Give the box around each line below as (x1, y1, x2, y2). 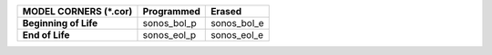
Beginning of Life (22, 17, 98, 29)
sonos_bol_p (142, 17, 198, 29)
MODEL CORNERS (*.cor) (22, 5, 133, 17)
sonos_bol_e (210, 17, 264, 29)
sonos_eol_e (210, 29, 264, 41)
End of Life (22, 29, 70, 41)
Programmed (142, 5, 200, 17)
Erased (210, 5, 242, 17)
